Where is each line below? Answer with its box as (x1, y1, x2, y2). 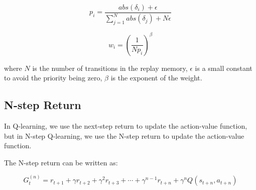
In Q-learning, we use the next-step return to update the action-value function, (4, 121, 247, 131)
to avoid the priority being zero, (4, 72, 102, 83)
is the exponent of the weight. (110, 72, 202, 83)
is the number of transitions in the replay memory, (32, 62, 188, 73)
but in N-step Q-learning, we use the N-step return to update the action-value (4, 130, 244, 141)
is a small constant (195, 62, 252, 73)
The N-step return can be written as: (4, 157, 118, 167)
